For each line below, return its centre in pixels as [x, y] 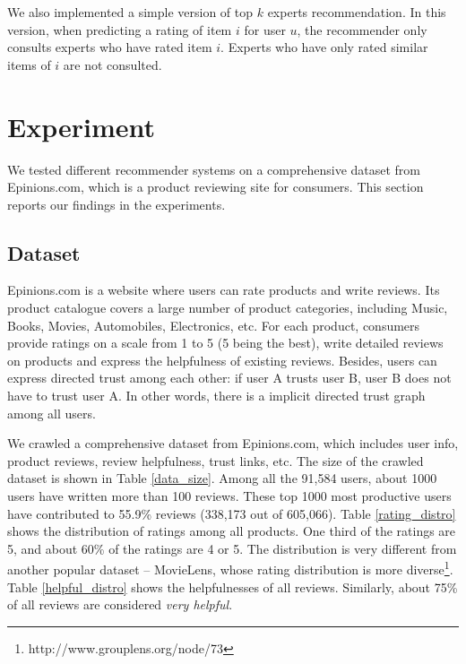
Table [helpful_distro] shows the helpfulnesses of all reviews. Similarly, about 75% [233, 586]
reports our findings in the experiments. [116, 204]
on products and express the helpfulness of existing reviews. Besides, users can [222, 360]
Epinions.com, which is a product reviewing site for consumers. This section [216, 187]
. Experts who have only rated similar [324, 47]
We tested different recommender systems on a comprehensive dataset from [214, 169]
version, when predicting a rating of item [120, 29]
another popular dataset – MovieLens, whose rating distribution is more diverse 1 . [230, 568]
